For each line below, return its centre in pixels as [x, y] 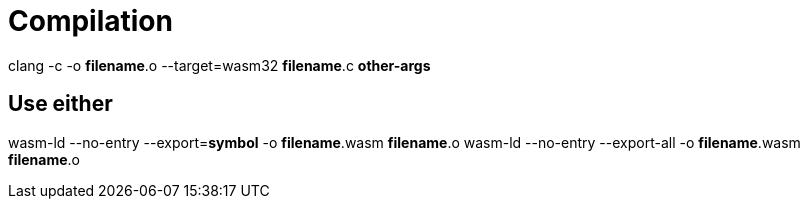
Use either [60, 104]
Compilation [90, 21]
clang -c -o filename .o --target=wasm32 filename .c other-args [219, 65]
